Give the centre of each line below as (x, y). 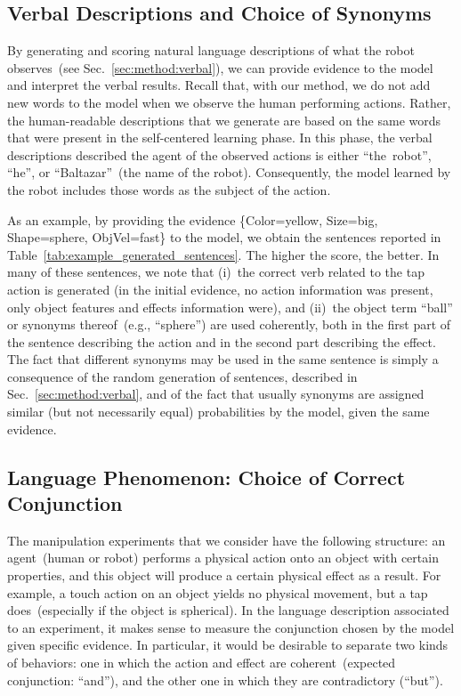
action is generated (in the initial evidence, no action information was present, (220, 289)
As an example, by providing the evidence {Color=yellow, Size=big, (193, 219)
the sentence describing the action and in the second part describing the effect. (222, 341)
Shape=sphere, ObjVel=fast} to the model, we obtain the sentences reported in (224, 237)
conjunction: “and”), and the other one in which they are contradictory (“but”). (225, 680)
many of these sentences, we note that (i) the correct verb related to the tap (216, 272)
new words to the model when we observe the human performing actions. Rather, (229, 102)
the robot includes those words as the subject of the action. (169, 189)
